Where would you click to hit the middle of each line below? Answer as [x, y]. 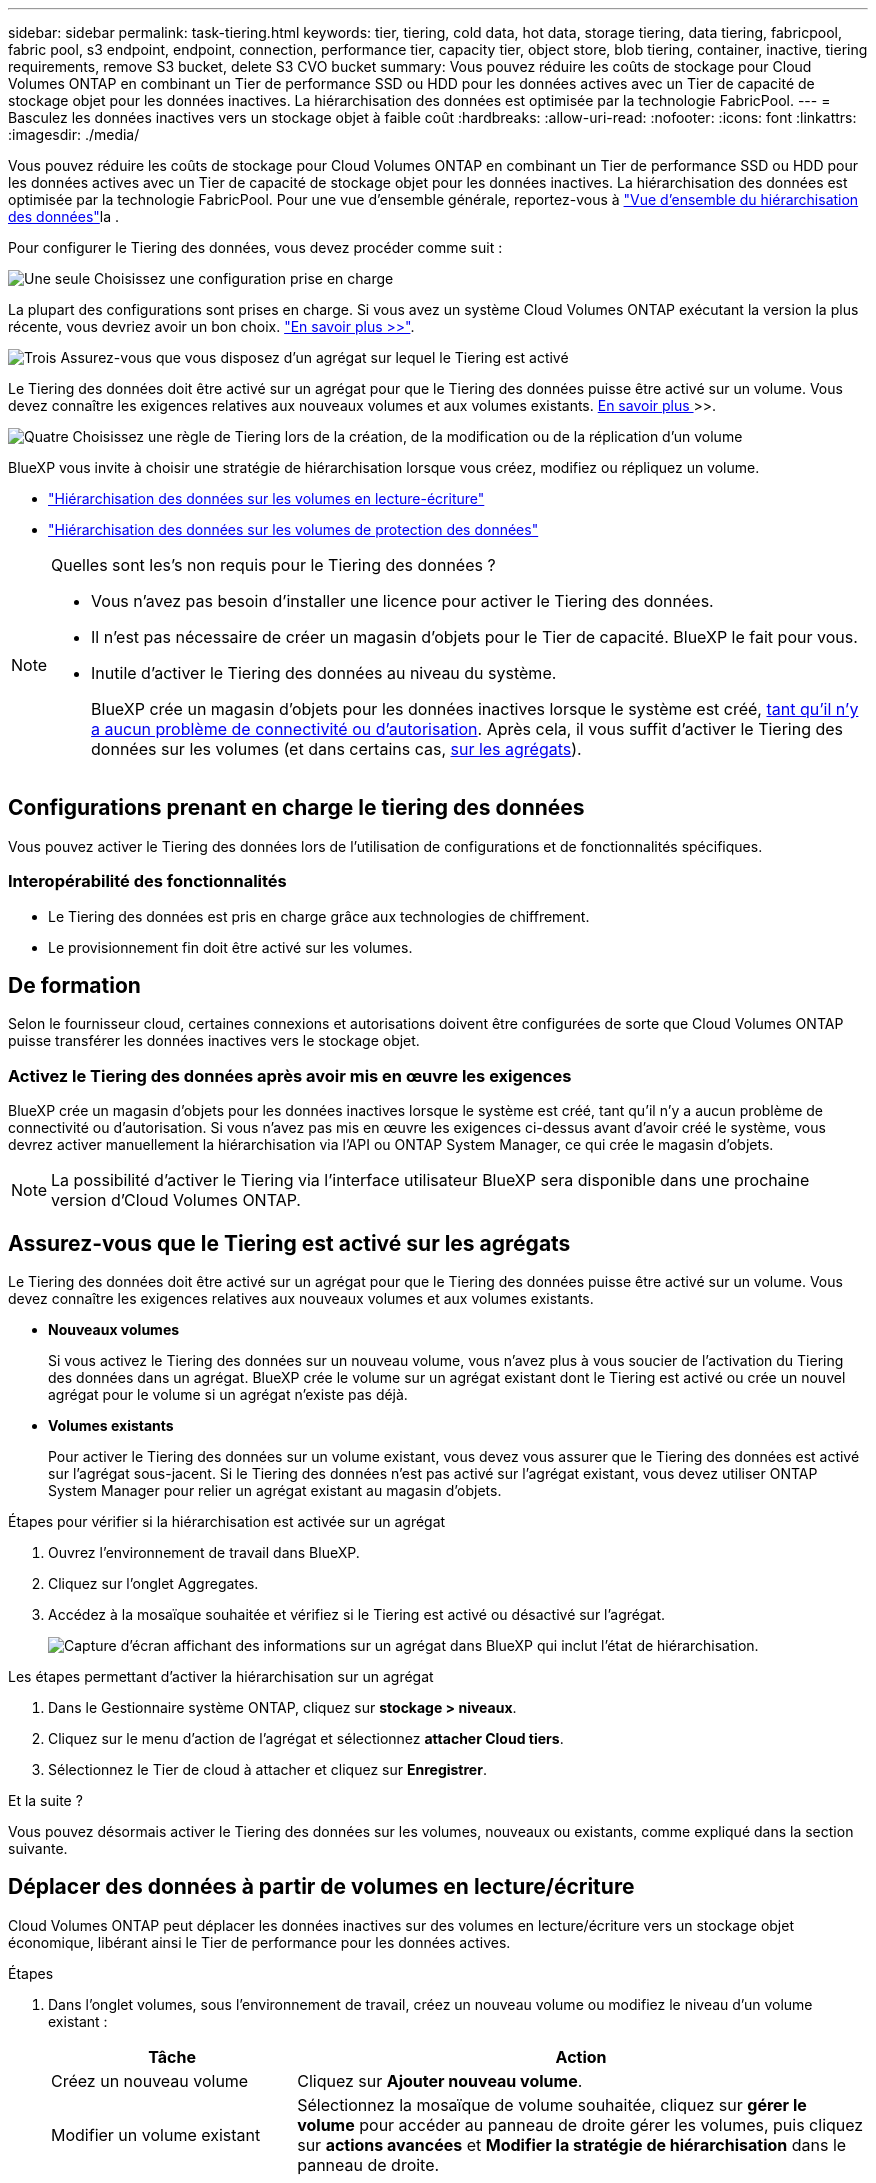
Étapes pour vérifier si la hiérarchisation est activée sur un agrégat [227, 1522]
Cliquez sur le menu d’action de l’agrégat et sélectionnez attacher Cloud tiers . [306, 1739]
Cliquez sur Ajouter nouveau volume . [440, 2080]
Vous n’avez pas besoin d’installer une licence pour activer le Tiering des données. [402, 601]
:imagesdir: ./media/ [74, 134]
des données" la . [64, 216]
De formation [74, 986]
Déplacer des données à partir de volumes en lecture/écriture [321, 1887]
